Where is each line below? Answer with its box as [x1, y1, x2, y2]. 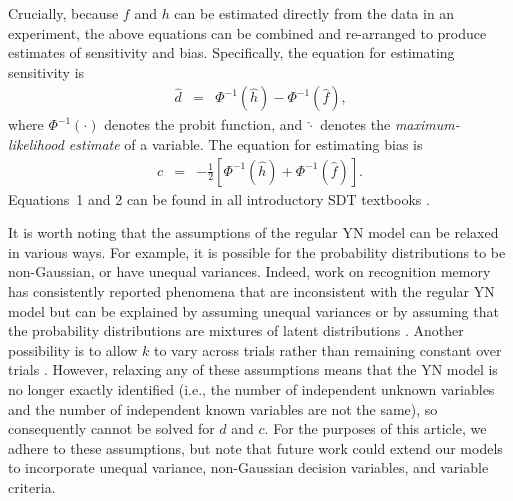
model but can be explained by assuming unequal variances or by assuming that [8, 300, 499, 321]
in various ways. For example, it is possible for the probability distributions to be [8, 241, 506, 262]
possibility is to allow [8, 339, 138, 360]
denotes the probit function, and [104, 114, 303, 135]
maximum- [394, 114, 460, 135]
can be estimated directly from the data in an [174, 3, 455, 23]
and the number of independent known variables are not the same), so [8, 398, 438, 419]
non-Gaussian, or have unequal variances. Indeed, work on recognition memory [8, 261, 491, 282]
